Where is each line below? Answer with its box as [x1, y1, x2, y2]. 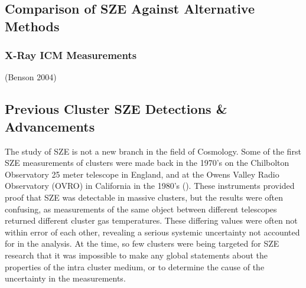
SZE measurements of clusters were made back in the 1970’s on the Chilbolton [5, 156, 289, 169]
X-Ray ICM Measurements [5, 48, 137, 63]
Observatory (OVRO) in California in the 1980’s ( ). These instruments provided [5, 179, 295, 192]
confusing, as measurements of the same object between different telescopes [5, 202, 277, 215]
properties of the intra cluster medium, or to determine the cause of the [5, 260, 265, 273]
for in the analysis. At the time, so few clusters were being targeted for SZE [5, 237, 279, 250]
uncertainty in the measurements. [5, 272, 126, 284]
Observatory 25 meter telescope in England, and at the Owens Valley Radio [5, 168, 279, 180]
